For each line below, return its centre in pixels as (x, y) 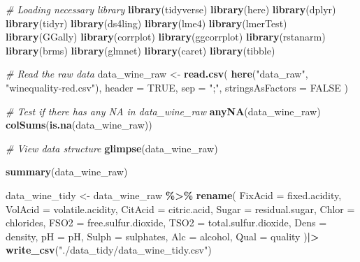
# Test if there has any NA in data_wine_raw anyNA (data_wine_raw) (163, 111)
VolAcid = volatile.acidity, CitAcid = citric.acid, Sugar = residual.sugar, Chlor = (180, 209)
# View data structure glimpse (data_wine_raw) (112, 148)
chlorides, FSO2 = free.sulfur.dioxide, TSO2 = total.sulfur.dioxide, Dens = (166, 223)
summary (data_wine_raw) (67, 172)
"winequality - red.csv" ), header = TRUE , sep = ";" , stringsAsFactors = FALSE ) (177, 87)
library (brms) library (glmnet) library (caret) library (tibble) (141, 50)
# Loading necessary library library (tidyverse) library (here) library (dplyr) (171, 9)
